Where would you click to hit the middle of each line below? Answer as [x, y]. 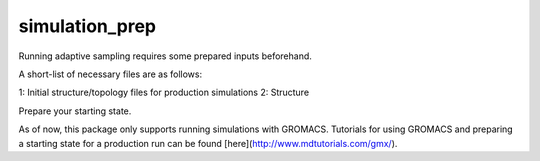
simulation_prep [87, 26]
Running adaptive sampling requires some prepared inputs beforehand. [165, 56]
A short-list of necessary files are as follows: [110, 74]
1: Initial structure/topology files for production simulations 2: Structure [164, 92]
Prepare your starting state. [75, 111]
